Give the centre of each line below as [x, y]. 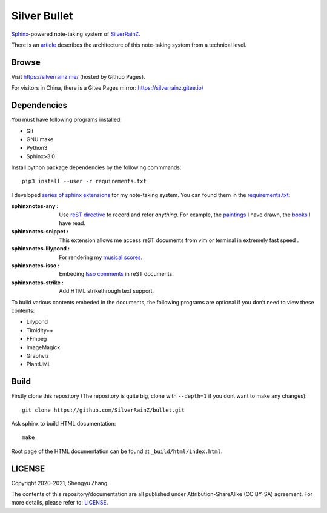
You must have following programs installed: [67, 120]
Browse [26, 62]
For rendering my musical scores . [101, 257]
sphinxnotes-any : [35, 206]
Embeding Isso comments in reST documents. [116, 274]
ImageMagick [43, 347]
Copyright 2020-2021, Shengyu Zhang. [60, 483]
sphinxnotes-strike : [37, 283]
